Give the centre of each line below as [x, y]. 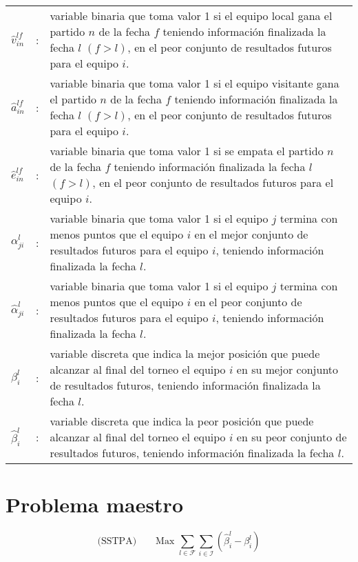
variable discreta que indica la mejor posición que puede [185, 353]
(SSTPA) [117, 542]
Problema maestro [94, 504]
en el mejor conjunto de [251, 234]
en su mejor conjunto [287, 369]
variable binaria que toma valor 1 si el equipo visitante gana [194, 83]
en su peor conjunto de [292, 437]
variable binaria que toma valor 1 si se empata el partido [187, 151]
